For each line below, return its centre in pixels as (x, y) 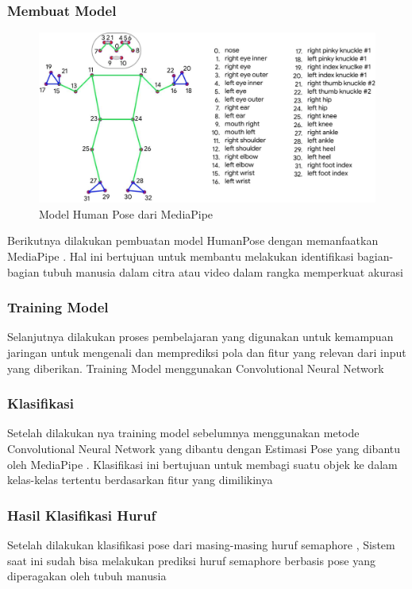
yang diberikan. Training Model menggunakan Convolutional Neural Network (196, 368)
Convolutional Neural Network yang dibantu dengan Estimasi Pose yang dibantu (204, 449)
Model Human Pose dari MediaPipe (126, 213)
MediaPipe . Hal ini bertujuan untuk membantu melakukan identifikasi (181, 256)
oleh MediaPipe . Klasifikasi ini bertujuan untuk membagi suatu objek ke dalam (202, 464)
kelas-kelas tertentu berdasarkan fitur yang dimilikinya (140, 480)
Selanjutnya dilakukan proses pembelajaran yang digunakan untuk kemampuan (200, 337)
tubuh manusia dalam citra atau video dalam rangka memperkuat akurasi (223, 271)
